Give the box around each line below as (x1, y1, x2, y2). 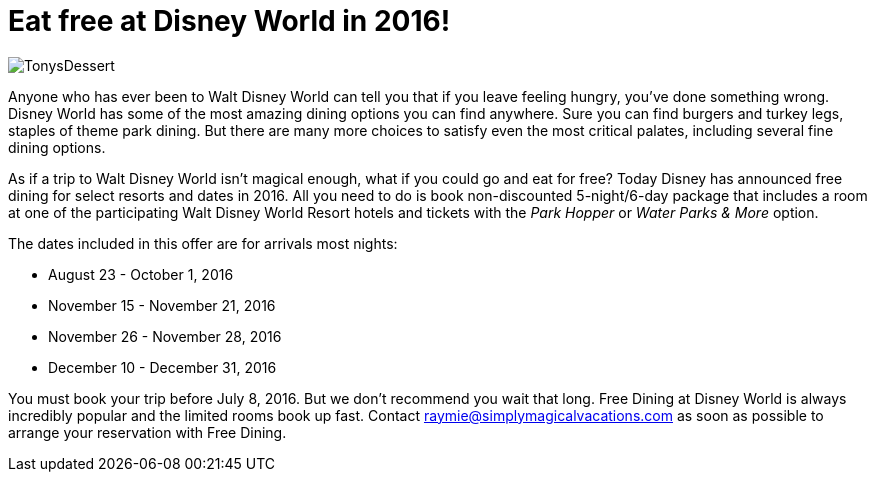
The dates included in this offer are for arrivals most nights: (8, 234, 398, 252)
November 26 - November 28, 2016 (48, 327, 282, 345)
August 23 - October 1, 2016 (48, 265, 234, 283)
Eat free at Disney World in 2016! (8, 4, 451, 38)
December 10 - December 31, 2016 (48, 358, 277, 376)
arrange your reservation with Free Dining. (8, 423, 287, 441)
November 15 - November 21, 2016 (48, 296, 276, 314)
